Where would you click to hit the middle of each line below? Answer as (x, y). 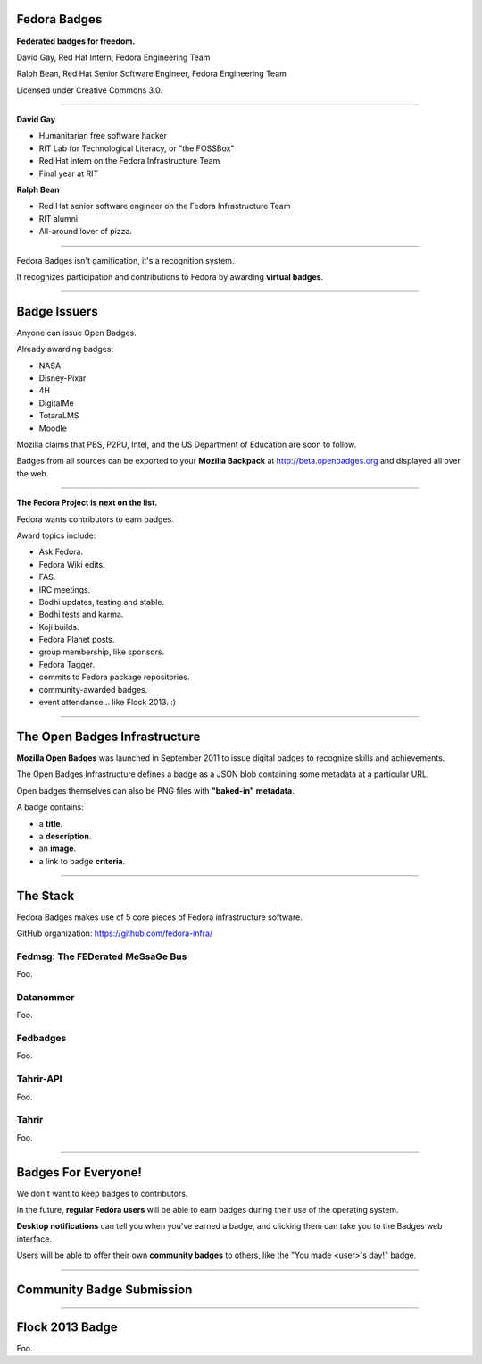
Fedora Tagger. (67, 664)
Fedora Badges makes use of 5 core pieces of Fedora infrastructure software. (159, 917)
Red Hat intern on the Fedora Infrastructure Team (129, 161)
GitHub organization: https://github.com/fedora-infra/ (115, 933)
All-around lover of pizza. (86, 232)
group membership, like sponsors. (102, 652)
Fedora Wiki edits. (72, 564)
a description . (65, 836)
